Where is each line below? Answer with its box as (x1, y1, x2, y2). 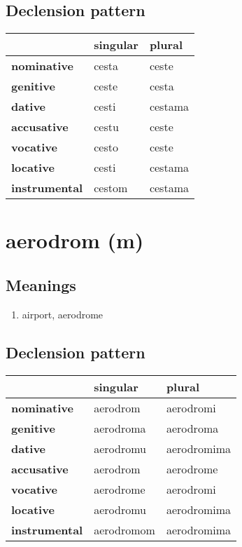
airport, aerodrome (22, 306, 104, 321)
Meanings (6, 273, 76, 295)
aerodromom (94, 521, 155, 538)
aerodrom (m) (6, 226, 144, 255)
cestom (94, 180, 128, 196)
